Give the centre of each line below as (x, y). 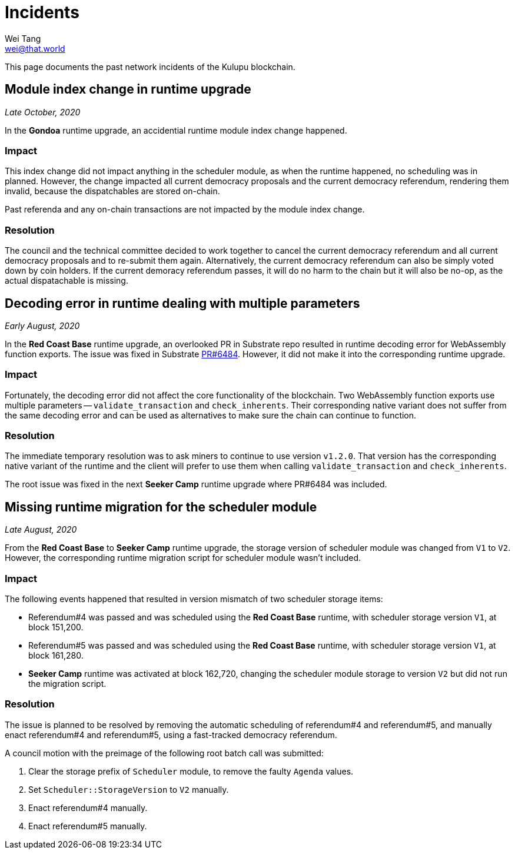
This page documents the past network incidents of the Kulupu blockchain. (150, 67)
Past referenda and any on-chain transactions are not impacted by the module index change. (185, 210)
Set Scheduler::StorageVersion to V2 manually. (129, 789)
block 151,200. (56, 627)
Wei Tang (23, 38)
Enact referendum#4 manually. (88, 808)
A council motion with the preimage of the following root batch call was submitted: (164, 753)
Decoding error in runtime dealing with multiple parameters (182, 303)
